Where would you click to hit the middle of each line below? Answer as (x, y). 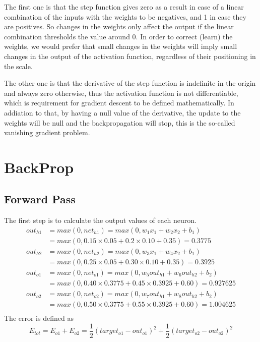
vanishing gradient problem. (47, 132)
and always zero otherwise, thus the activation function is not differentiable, (121, 93)
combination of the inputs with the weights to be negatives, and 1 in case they (125, 16)
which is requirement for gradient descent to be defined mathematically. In (119, 103)
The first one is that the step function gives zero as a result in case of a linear (124, 7)
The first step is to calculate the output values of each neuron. (100, 220)
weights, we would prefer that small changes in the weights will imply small (121, 46)
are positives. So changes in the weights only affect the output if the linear (119, 26)
